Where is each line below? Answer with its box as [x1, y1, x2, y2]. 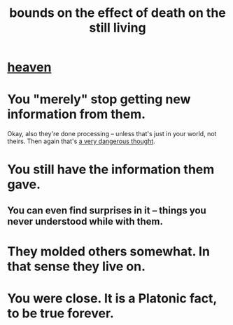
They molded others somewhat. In [7, 244, 210, 259]
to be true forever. [7, 305, 114, 321]
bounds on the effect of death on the [9, 5, 226, 21]
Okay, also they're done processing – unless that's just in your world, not [7, 130, 217, 138]
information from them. [7, 107, 146, 122]
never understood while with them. [7, 215, 163, 227]
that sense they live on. [7, 258, 146, 274]
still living [88, 20, 146, 36]
